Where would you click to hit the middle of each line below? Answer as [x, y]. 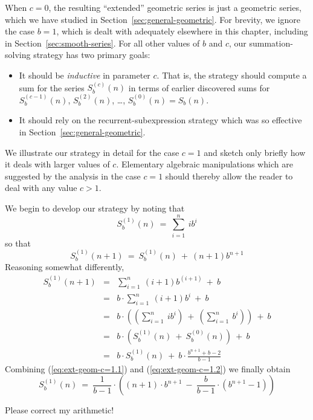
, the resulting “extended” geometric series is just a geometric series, [175, 7]
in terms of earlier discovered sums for [199, 87]
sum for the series [52, 87]
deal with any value [41, 188]
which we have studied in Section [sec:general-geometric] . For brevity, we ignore [153, 19]
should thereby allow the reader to [229, 176]
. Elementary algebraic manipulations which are [205, 164]
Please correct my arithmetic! [60, 410]
